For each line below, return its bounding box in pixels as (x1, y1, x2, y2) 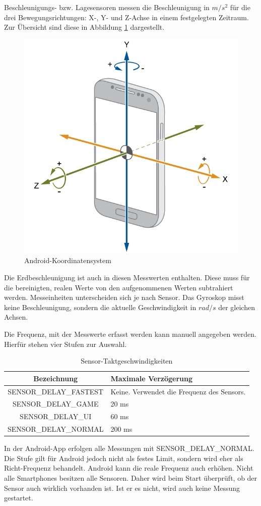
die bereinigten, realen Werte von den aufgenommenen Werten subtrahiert (4, 282, 233, 292)
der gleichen (218, 301, 255, 312)
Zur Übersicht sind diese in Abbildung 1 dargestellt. (4, 22, 165, 32)
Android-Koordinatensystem (24, 255, 111, 266)
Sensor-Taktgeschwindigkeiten (81, 356, 173, 366)
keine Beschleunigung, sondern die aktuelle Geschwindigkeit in (4, 301, 197, 312)
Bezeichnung (33, 373, 78, 383)
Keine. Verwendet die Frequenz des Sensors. (110, 386, 246, 396)
